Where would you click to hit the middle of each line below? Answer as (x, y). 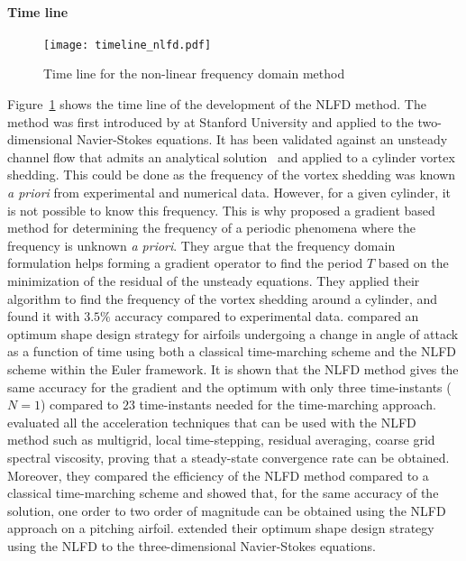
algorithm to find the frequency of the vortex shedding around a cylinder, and (223, 298)
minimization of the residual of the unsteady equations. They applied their (214, 280)
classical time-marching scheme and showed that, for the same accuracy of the (223, 493)
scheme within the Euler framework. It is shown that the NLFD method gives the (233, 368)
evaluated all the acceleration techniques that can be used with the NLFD (212, 422)
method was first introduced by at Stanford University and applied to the (210, 121)
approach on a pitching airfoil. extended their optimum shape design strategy (221, 528)
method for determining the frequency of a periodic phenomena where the (211, 228)
